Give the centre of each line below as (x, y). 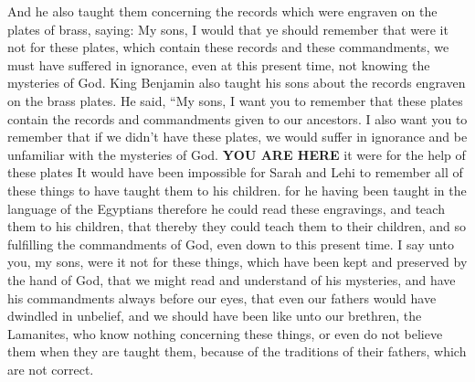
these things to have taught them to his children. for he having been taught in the (237, 190)
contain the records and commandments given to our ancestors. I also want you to (237, 118)
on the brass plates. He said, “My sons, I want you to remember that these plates (235, 100)
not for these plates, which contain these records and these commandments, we (228, 47)
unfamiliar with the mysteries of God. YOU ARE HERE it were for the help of (237, 154)
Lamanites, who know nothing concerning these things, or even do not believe (225, 333)
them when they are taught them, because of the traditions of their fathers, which (237, 351)
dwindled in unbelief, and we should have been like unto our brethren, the (215, 316)
